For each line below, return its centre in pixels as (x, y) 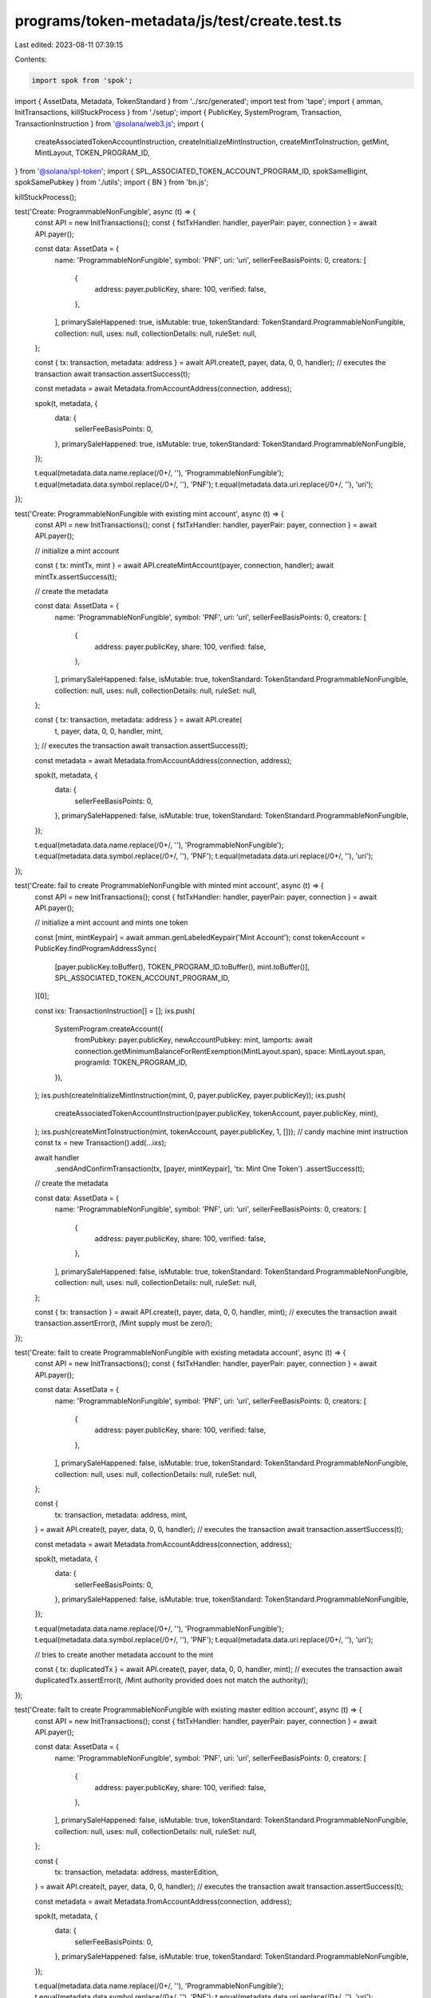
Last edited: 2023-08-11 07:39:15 (69, 45)
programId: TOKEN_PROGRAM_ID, (131, 1062)
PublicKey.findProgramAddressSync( (96, 949)
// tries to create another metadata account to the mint (124, 1654)
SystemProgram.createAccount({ (109, 1029)
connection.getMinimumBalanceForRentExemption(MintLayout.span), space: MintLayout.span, (230, 1051)
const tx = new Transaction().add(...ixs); (101, 1143)
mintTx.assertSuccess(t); (76, 576)
